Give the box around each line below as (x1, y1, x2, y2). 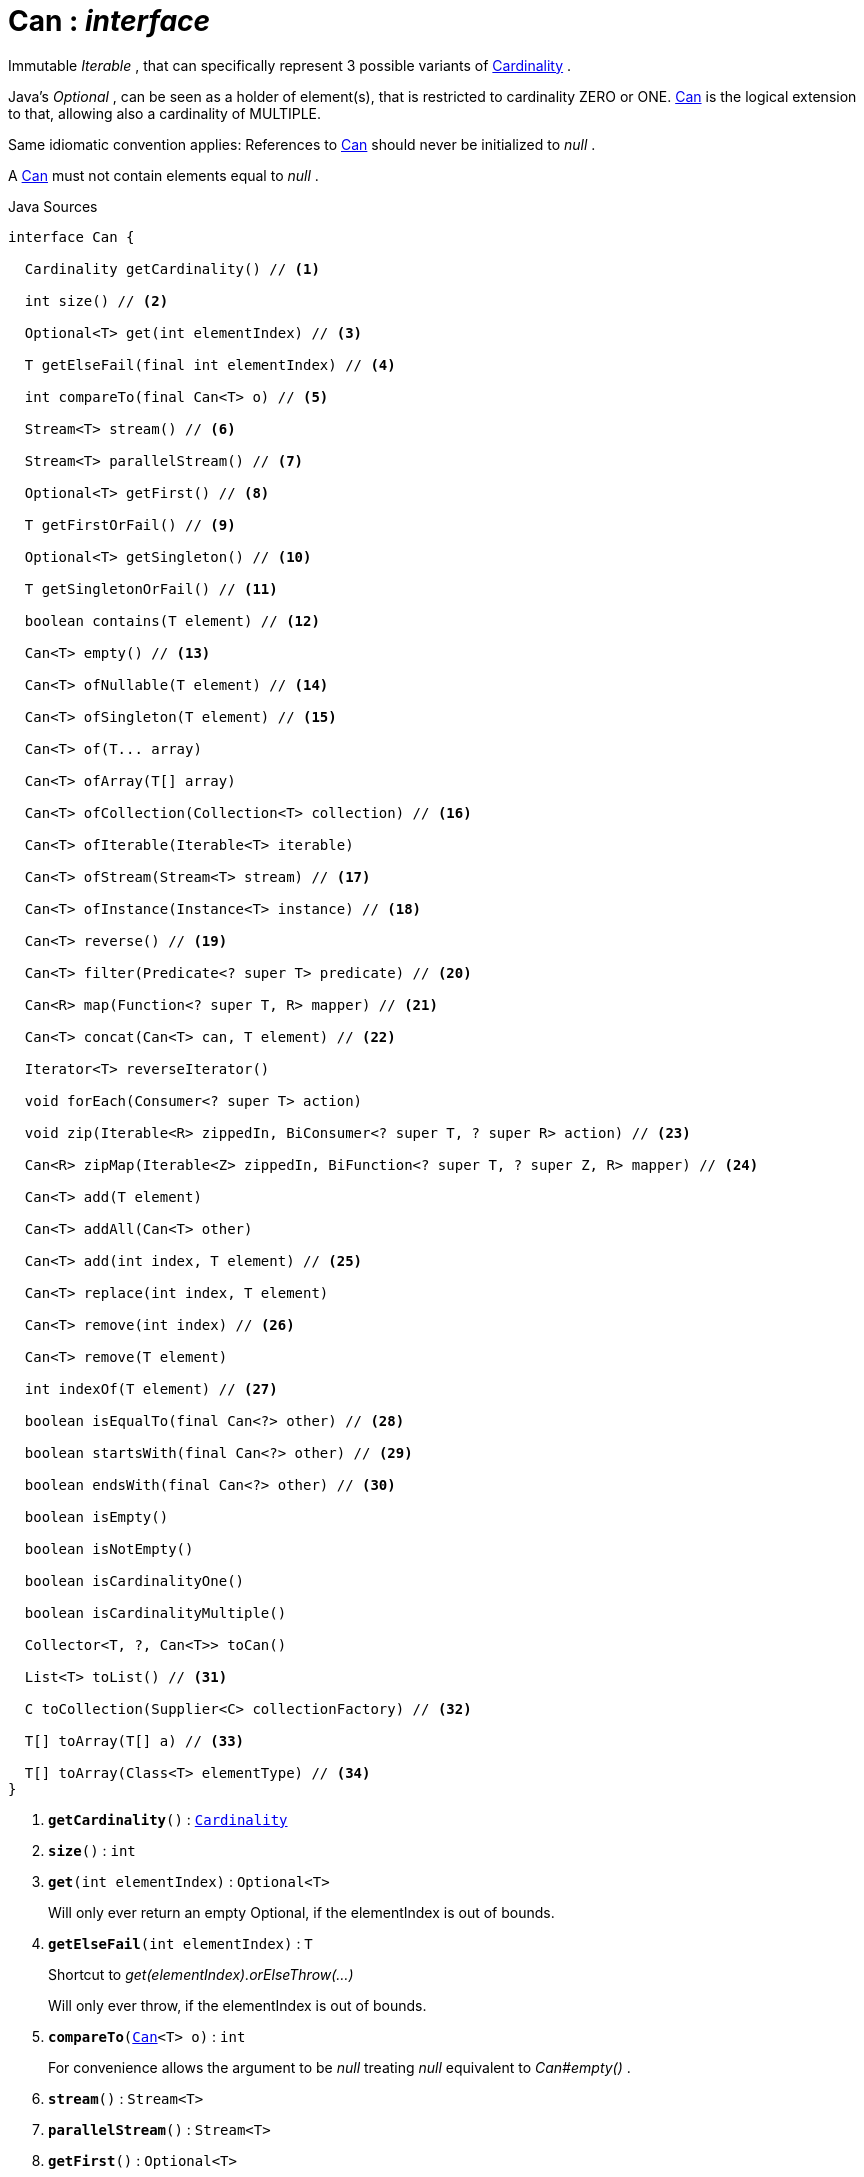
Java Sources (8, 197, 98, 215)
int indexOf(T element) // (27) (24, 1380, 278, 1397)
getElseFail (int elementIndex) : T (48, 1934, 313, 1952)
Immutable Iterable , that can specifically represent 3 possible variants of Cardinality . (8, 56, 572, 74)
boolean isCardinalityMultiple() (24, 1604, 287, 1621)
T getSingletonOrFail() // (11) (24, 580, 278, 597)
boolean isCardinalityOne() (24, 1572, 245, 1589)
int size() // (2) (24, 292, 169, 309)
